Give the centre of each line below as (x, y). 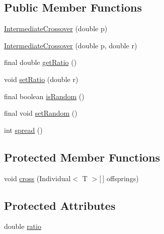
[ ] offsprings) (119, 178)
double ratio (23, 226)
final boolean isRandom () (44, 96)
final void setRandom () (41, 113)
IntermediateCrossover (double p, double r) (71, 45)
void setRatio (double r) (41, 79)
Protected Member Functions (82, 157)
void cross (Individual (37, 178)
